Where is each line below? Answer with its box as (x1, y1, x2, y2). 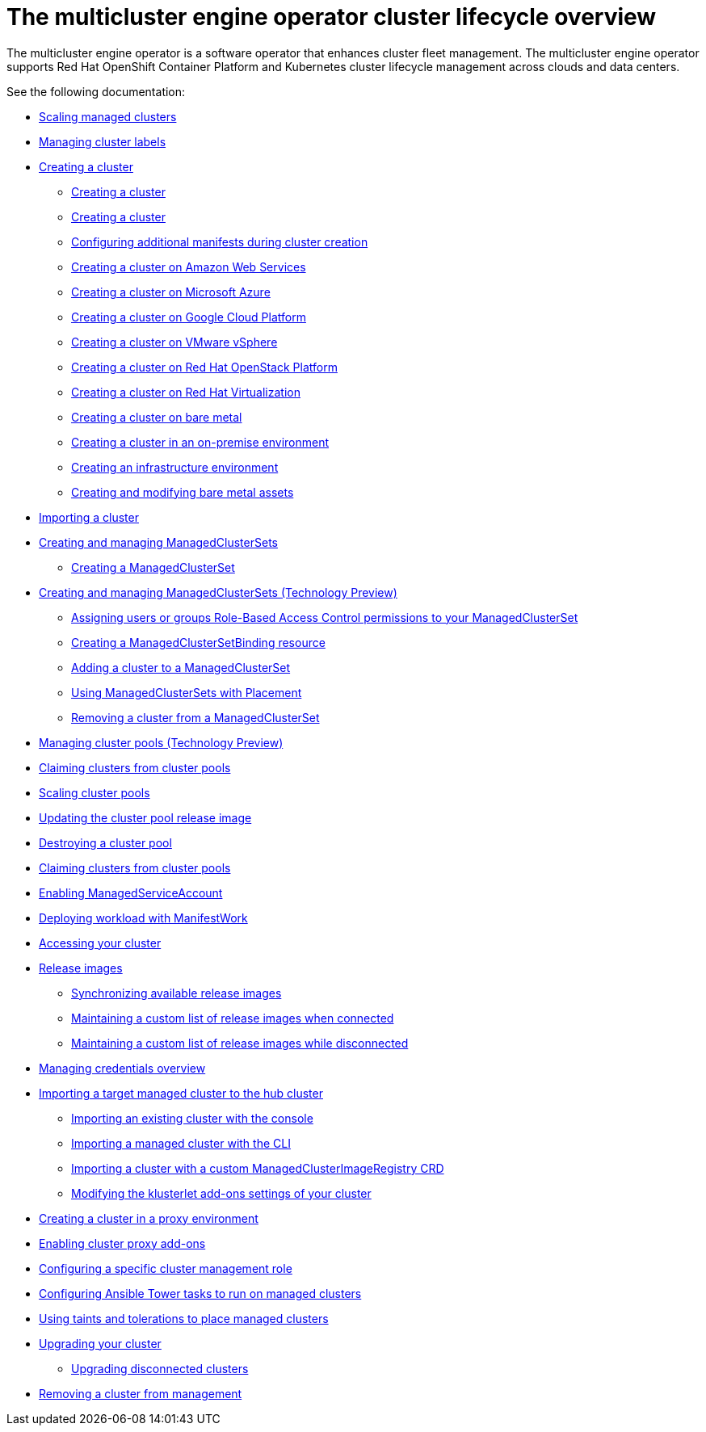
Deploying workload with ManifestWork (39, 910, 248, 925)
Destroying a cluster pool (39, 835, 172, 850)
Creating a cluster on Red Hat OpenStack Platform (71, 359, 338, 374)
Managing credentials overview (39, 1060, 206, 1075)
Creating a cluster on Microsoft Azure (71, 284, 271, 299)
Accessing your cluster (39, 935, 162, 950)
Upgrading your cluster (39, 1336, 162, 1350)
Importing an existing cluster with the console (71, 1111, 313, 1125)
